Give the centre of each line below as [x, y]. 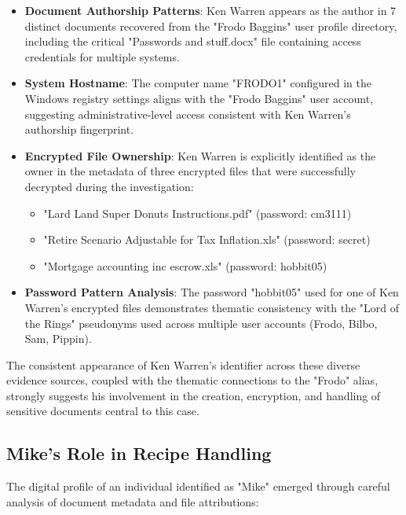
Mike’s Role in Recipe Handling [139, 453]
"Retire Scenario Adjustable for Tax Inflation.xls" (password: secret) [207, 239]
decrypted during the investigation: [109, 186]
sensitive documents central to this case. [103, 411]
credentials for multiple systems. [102, 56]
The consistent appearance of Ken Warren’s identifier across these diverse [183, 364]
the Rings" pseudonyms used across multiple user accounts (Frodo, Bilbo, [201, 323]
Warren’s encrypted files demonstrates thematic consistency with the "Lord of [212, 307]
